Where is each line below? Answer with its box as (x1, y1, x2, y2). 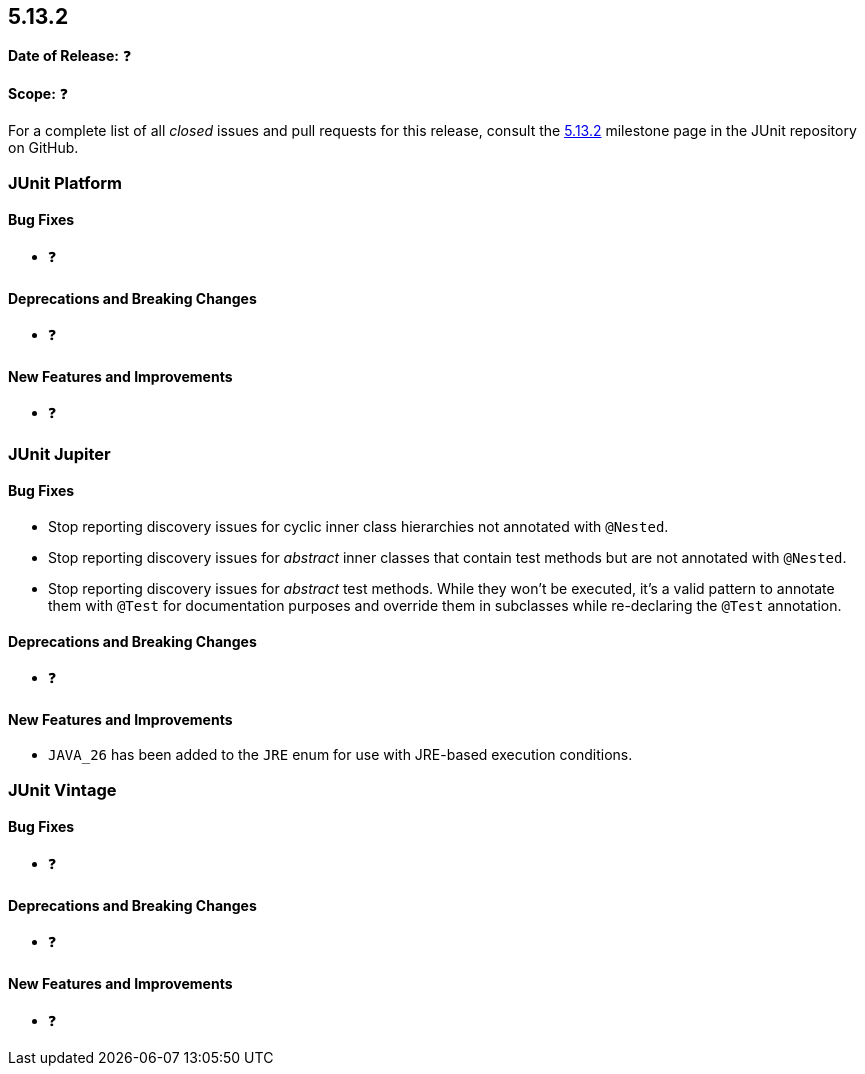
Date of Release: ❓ (8, 47, 132, 65)
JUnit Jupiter (8, 443, 111, 464)
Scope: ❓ (8, 85, 69, 103)
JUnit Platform (8, 172, 122, 193)
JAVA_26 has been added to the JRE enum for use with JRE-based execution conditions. (48, 746, 633, 764)
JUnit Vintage (8, 779, 117, 800)
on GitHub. (8, 139, 79, 157)
